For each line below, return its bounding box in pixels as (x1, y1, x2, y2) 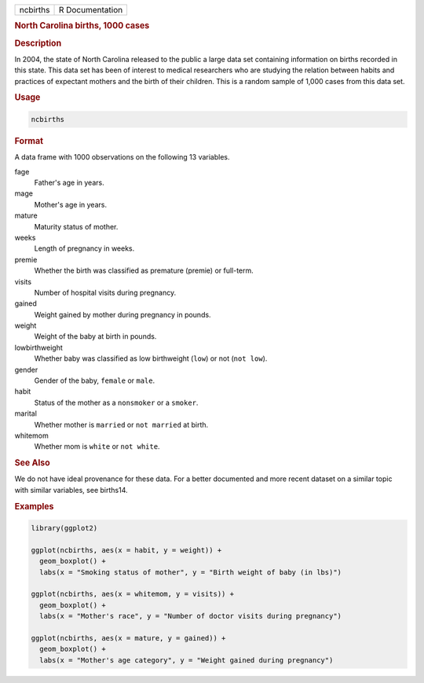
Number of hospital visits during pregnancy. (34, 288, 177, 297)
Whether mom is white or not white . (34, 442, 160, 451)
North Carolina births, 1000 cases (14, 20, 150, 31)
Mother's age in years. (34, 200, 108, 209)
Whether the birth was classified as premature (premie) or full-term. (34, 266, 254, 275)
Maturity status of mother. (34, 222, 119, 231)
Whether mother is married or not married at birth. (34, 420, 209, 429)
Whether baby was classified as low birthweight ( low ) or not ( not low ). (34, 354, 268, 363)
